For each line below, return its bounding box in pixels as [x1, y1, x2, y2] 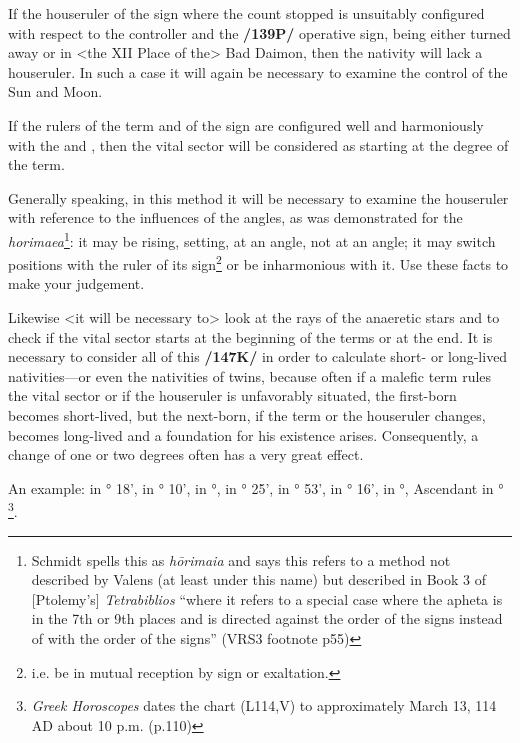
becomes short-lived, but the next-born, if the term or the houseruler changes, [8, 405, 486, 425]
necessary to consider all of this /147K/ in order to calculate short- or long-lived [8, 346, 508, 367]
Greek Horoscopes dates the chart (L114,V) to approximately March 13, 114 [31, 695, 497, 716]
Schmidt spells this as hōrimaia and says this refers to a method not [31, 549, 451, 570]
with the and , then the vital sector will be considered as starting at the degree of [8, 134, 509, 155]
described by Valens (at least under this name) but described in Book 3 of [31, 569, 486, 590]
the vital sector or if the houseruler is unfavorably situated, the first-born [8, 385, 457, 406]
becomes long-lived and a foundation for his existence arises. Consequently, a [8, 424, 479, 445]
